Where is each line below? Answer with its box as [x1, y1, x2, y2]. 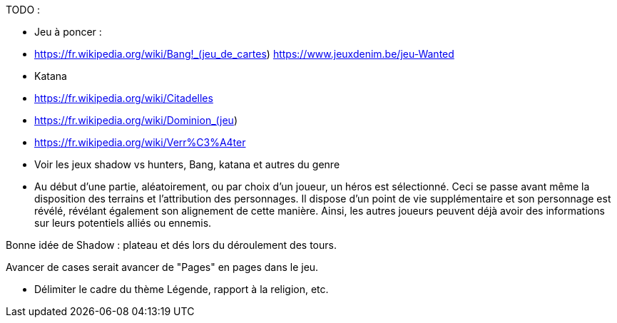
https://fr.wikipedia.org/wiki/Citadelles [34, 92, 213, 104]
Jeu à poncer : [34, 26, 102, 38]
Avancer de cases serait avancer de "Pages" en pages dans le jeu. [6, 261, 319, 273]
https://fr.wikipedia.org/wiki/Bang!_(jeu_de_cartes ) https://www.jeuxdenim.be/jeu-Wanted [34, 48, 454, 60]
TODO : [6, 4, 41, 16]
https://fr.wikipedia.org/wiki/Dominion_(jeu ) [34, 114, 238, 126]
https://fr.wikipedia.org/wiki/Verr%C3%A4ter [34, 136, 246, 148]
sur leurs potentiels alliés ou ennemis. [34, 217, 212, 229]
